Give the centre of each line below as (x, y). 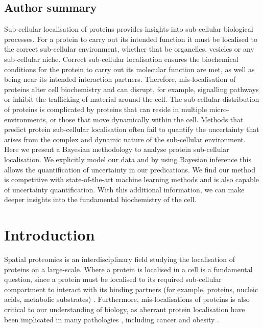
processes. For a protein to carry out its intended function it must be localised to (131, 39)
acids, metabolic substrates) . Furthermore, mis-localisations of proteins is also (127, 299)
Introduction (50, 235)
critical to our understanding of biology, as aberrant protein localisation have (125, 309)
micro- (219, 109)
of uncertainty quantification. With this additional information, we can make (124, 189)
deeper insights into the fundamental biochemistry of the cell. (100, 199)
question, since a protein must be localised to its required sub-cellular (113, 279)
